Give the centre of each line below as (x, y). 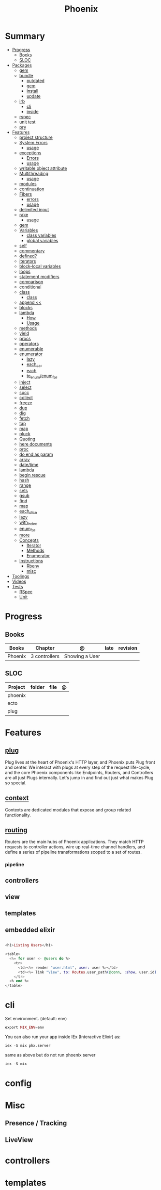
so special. (16, 783)
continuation (32, 189)
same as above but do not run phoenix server (50, 1055)
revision (128, 648)
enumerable (31, 348)
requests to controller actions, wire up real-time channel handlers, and (75, 847)
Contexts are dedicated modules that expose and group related (68, 810)
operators (29, 344)
